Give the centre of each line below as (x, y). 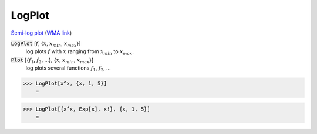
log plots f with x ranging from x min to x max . (80, 52)
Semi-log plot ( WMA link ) (41, 33)
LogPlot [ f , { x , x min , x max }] (46, 44)
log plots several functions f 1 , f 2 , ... (68, 68)
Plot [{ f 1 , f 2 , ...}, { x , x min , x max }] (52, 60)
